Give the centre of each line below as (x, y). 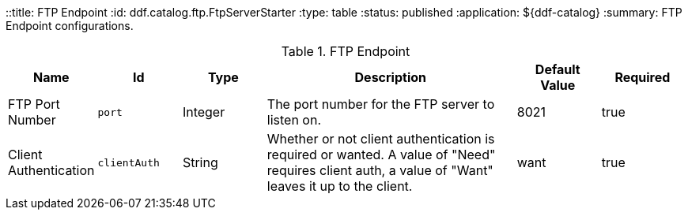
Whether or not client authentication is (381, 139)
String (200, 162)
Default (558, 69)
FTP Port (34, 104)
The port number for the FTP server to (381, 104)
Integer (204, 112)
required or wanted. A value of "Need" (381, 155)
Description (390, 77)
